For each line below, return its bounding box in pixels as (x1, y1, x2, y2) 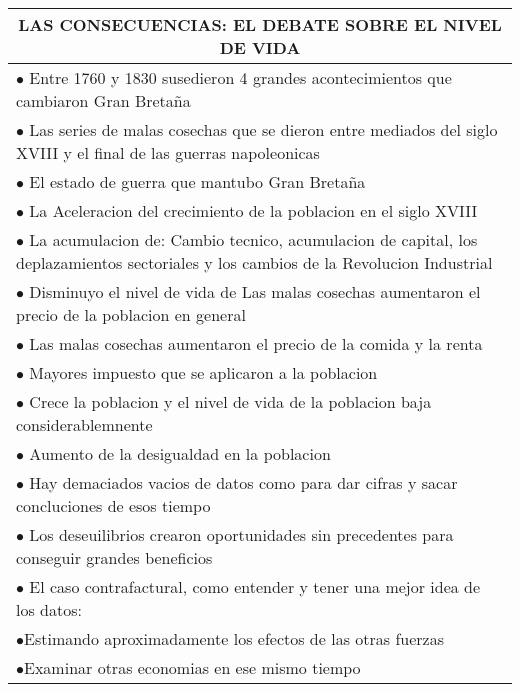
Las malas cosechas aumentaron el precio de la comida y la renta (29, 332, 483, 355)
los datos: (16, 598, 82, 621)
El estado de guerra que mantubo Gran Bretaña (29, 170, 366, 193)
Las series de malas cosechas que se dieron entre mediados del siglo (29, 118, 498, 141)
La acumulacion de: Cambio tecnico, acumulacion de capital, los (29, 228, 478, 251)
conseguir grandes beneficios (16, 546, 213, 569)
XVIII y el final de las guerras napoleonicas (16, 141, 320, 164)
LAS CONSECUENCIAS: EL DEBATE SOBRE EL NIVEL (18, 13, 502, 36)
